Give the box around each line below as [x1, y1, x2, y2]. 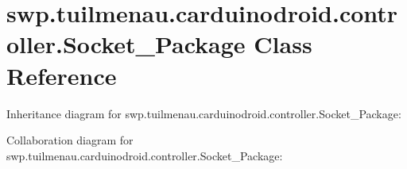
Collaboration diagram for [6, 132, 134, 148]
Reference [6, 59, 117, 91]
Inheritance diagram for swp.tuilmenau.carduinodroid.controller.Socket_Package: [6, 105, 401, 121]
